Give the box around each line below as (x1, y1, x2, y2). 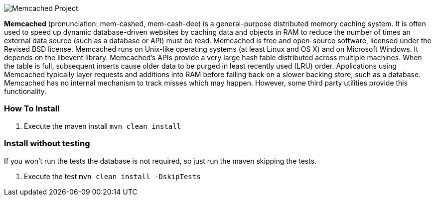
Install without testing (4, 138, 90, 149)
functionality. (4, 87, 47, 96)
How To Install (4, 103, 60, 114)
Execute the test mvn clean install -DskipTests (24, 172, 201, 181)
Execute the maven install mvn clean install (24, 121, 181, 130)
